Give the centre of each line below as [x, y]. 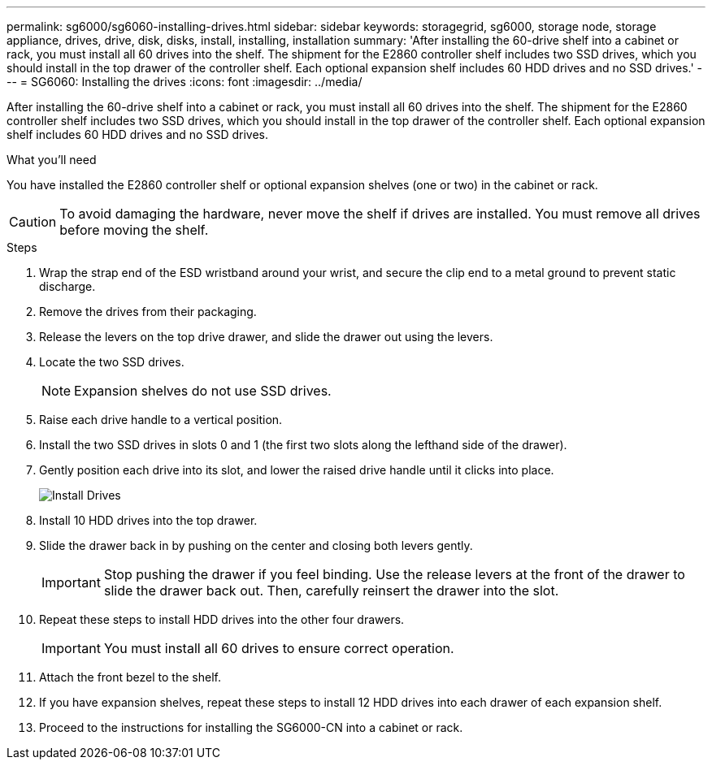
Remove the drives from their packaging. [148, 312]
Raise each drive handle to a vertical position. [161, 420]
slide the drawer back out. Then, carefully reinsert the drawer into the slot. [331, 591]
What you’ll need [52, 160]
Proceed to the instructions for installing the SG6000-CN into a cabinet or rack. [251, 727]
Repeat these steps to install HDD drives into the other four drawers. [222, 619]
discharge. [67, 286]
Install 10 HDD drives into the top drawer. [148, 520]
